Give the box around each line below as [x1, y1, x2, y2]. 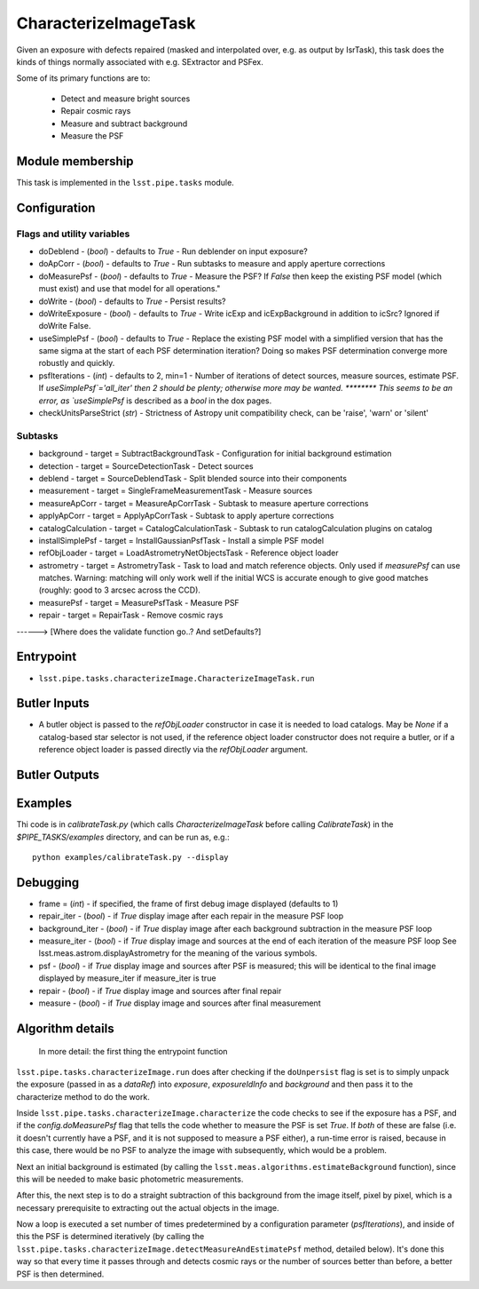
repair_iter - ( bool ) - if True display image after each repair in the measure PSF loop [38, 911, 344, 921]
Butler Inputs [16, 696, 90, 711]
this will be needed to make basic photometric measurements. [16, 1174, 244, 1184]
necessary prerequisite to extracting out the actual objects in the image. [16, 1202, 279, 1213]
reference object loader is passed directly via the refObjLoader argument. [38, 744, 309, 755]
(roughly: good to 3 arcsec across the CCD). [38, 585, 201, 595]
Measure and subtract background [60, 118, 188, 129]
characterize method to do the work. [16, 1091, 150, 1102]
